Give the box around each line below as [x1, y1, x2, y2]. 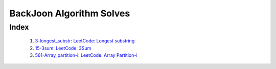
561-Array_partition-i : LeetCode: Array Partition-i [35, 52, 137, 58]
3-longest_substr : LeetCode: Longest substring [35, 38, 135, 44]
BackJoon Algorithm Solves [9, 8, 130, 19]
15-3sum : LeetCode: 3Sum [35, 45, 91, 51]
